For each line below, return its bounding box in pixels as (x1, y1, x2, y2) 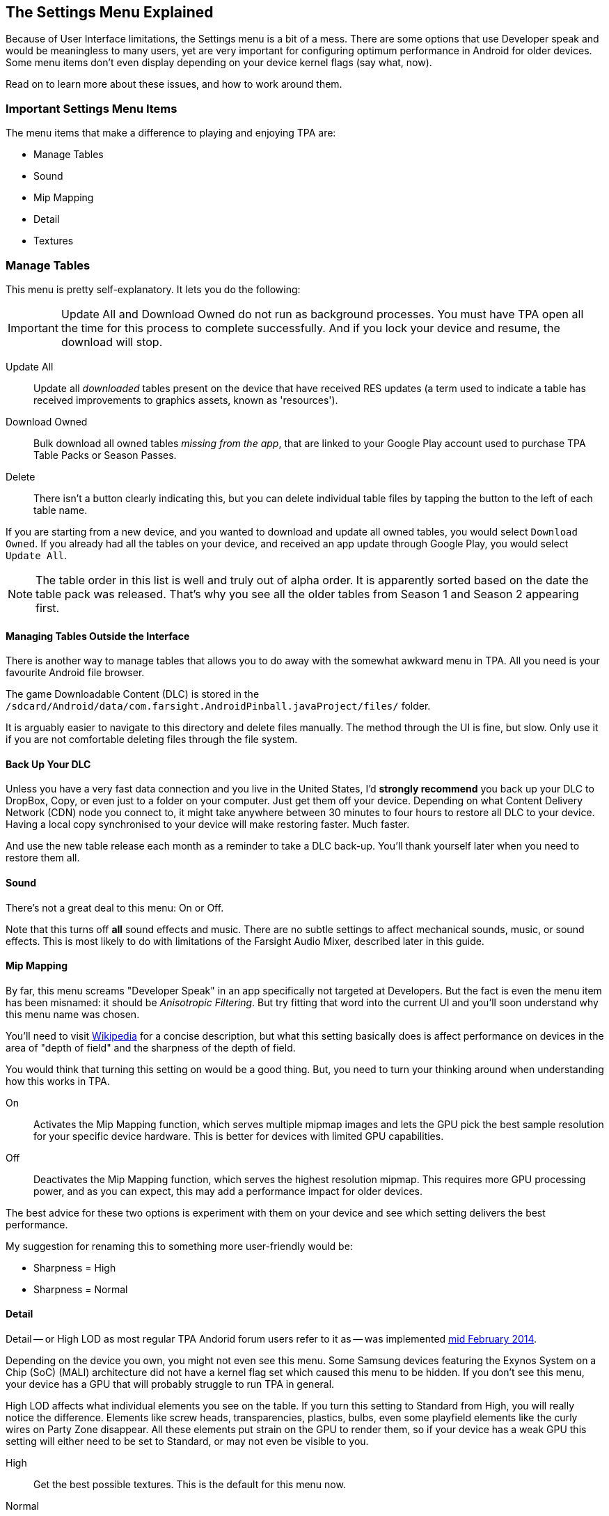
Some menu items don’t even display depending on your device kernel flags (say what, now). (6, 56, 432, 69)
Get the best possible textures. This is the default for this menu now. (33, 1478, 346, 1491)
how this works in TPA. (6, 1075, 110, 1087)
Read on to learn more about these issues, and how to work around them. (6, 78, 342, 91)
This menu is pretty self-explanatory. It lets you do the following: (6, 283, 301, 295)
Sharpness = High (33, 1261, 116, 1274)
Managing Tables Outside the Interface (6, 630, 190, 642)
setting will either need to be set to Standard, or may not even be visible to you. (6, 1435, 369, 1448)
